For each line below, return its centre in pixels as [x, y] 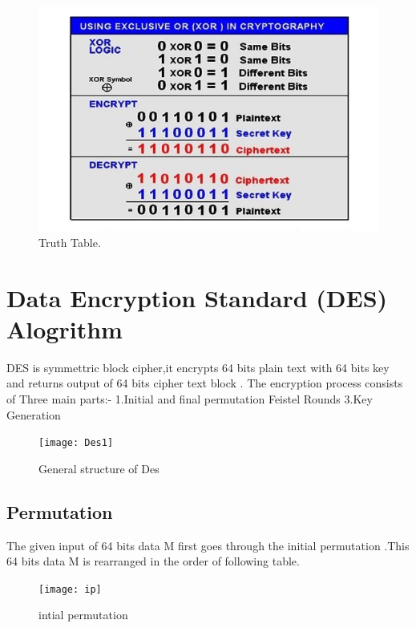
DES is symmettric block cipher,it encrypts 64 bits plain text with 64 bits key [198, 367]
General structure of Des [99, 468]
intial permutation [83, 615]
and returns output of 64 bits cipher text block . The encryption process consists [205, 383]
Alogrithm [65, 328]
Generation [34, 414]
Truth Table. [70, 242]
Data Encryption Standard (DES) [197, 297]
